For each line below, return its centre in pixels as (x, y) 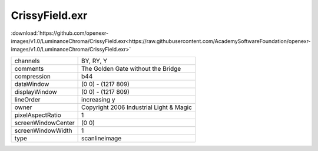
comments (29, 68)
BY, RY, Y (95, 61)
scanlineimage (102, 138)
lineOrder (27, 99)
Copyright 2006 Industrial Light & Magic (137, 107)
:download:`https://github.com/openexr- (60, 33)
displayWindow (36, 91)
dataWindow (32, 84)
